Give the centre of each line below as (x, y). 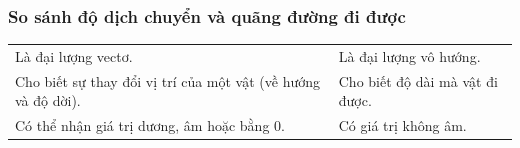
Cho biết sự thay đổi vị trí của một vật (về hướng (168, 80)
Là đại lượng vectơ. (74, 55)
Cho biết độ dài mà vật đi (418, 80)
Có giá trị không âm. (402, 125)
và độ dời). (48, 100)
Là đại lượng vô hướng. (409, 55)
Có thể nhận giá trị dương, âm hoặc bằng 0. (150, 125)
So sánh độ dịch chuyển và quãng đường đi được (207, 15)
